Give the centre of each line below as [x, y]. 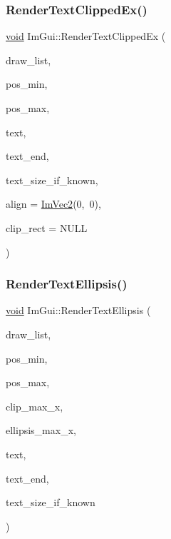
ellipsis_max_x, [41, 430]
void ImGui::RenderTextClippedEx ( [86, 36]
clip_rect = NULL [47, 227]
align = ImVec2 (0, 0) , [53, 204]
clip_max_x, [35, 406]
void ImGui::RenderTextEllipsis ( [78, 310]
